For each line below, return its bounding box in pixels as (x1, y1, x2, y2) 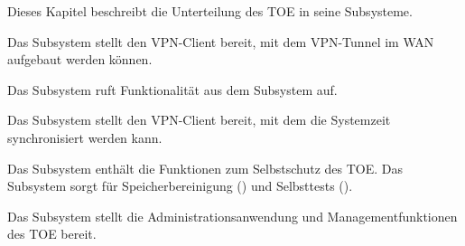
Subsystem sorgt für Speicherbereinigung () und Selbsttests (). (7, 176, 353, 195)
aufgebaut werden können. (7, 50, 153, 69)
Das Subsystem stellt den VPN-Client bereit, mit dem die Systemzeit (7, 110, 391, 129)
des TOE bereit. (7, 224, 97, 243)
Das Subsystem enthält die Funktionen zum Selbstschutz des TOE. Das (7, 158, 404, 177)
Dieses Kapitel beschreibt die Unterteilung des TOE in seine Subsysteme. (7, 2, 413, 20)
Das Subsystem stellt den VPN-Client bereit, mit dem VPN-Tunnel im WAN (7, 32, 434, 51)
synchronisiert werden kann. (7, 128, 163, 147)
